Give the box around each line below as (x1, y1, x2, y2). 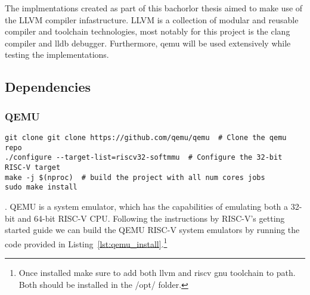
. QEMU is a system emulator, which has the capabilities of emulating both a (5, 200, 289, 212)
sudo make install (5, 183, 77, 192)
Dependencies (5, 77, 91, 96)
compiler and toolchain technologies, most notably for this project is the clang (5, 25, 290, 38)
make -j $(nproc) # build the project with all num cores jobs (5, 173, 265, 182)
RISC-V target (5, 163, 61, 172)
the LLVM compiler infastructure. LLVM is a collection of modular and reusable (5, 13, 299, 26)
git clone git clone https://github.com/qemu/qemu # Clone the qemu (5, 133, 287, 142)
